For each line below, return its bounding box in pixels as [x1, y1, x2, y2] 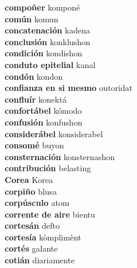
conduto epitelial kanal [5, 58, 96, 70]
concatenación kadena [5, 24, 90, 36]
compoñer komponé [5, 1, 80, 13]
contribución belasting [5, 162, 91, 174]
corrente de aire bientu [5, 208, 95, 220]
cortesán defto [5, 219, 60, 232]
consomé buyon [5, 139, 64, 151]
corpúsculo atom [5, 196, 70, 209]
